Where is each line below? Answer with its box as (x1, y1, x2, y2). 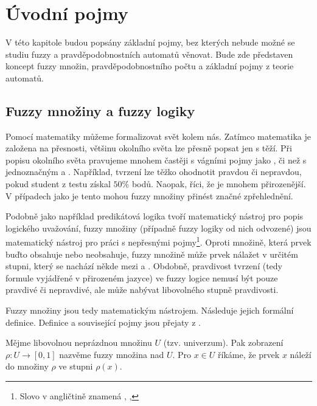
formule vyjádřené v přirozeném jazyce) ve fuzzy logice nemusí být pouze (5, 271, 278, 284)
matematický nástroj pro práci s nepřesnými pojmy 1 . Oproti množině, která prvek (5, 234, 312, 249)
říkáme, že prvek (218, 348, 280, 360)
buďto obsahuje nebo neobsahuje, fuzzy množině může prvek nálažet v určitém (5, 247, 298, 260)
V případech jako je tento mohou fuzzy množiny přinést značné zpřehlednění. (5, 189, 293, 202)
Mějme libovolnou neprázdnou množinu (5, 336, 152, 349)
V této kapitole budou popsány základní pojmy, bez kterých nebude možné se (5, 36, 295, 49)
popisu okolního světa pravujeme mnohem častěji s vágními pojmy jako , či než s (5, 153, 307, 166)
